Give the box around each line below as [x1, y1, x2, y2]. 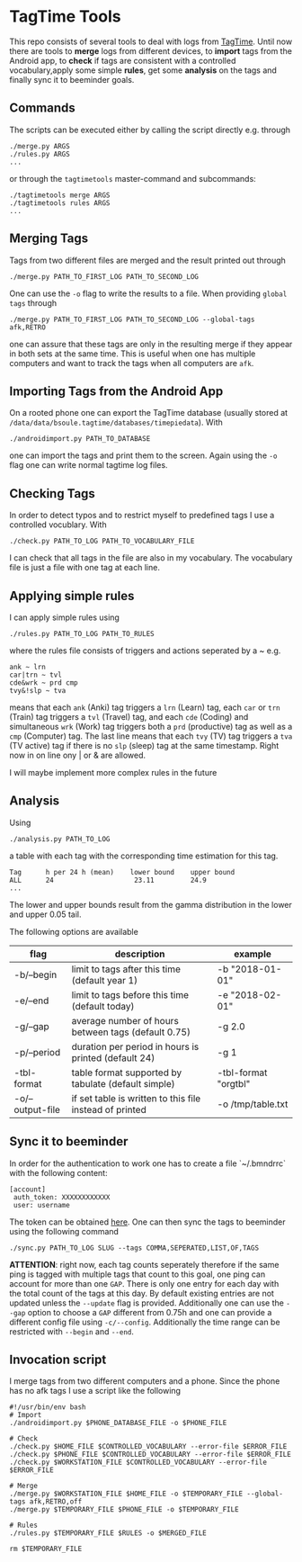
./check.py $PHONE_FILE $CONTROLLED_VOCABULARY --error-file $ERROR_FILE [9, 1450, 292, 1459]
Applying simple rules [9, 588, 135, 604]
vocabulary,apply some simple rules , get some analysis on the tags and [9, 65, 277, 76]
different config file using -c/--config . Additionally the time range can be [9, 1316, 280, 1327]
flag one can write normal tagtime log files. [9, 460, 168, 471]
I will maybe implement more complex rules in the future [9, 768, 218, 777]
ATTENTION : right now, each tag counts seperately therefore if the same [9, 1259, 280, 1270]
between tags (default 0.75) [71, 1026, 191, 1038]
